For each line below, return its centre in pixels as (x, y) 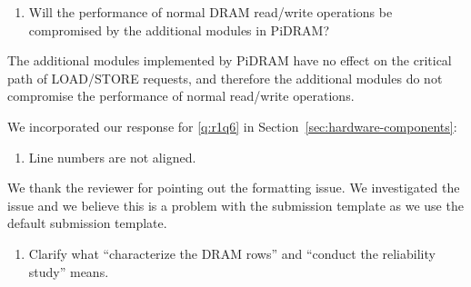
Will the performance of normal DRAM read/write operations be (210, 12)
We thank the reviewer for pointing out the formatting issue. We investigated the (234, 188)
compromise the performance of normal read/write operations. (181, 96)
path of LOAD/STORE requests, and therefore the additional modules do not (225, 78)
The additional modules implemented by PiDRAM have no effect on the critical (230, 60)
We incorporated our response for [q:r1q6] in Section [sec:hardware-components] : (232, 126)
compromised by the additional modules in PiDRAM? (179, 30)
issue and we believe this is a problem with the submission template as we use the (235, 205)
